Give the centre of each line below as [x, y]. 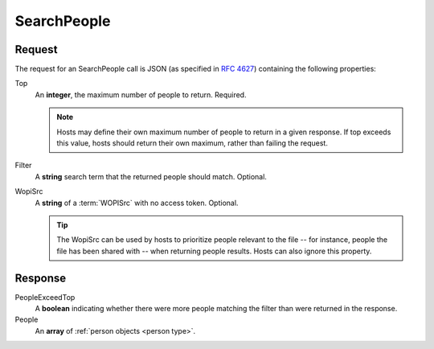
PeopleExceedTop [45, 297]
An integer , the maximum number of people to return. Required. [141, 94]
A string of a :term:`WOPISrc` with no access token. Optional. [137, 203]
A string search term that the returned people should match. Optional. [151, 176]
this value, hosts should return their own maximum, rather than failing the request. [192, 143]
